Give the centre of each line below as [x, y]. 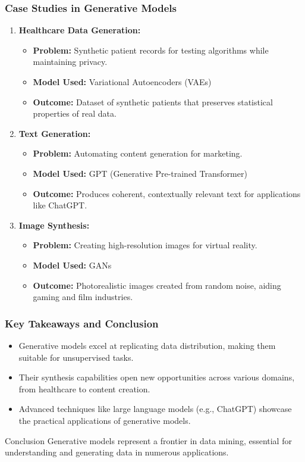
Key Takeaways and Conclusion [82, 323]
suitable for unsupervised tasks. [76, 357]
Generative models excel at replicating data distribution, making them [147, 345]
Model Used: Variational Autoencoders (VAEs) [122, 82]
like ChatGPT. [60, 205]
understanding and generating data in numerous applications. [117, 452]
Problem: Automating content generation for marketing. [138, 153]
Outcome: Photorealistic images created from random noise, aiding [157, 285]
